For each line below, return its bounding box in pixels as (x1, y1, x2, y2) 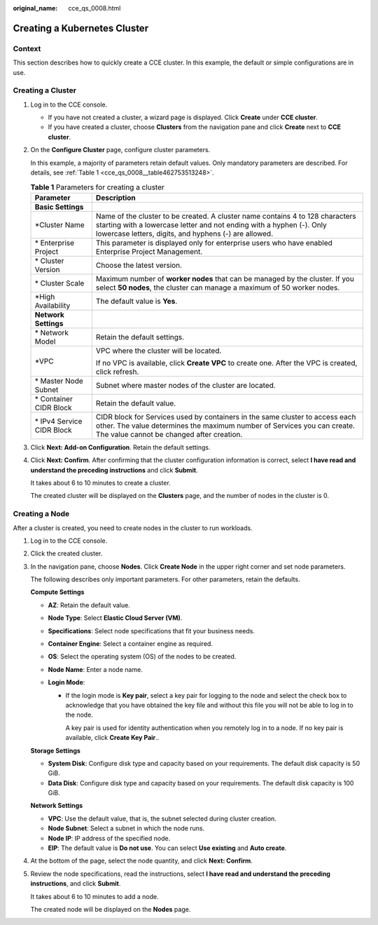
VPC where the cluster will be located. (95, 346, 222, 356)
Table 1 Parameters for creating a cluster (30, 182, 164, 192)
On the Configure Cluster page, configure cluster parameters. (30, 146, 211, 154)
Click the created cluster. (30, 549, 103, 558)
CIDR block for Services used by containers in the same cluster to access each (95, 412, 356, 421)
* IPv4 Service (34, 416, 83, 426)
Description (95, 193, 136, 203)
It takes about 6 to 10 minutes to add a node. (30, 892, 159, 900)
